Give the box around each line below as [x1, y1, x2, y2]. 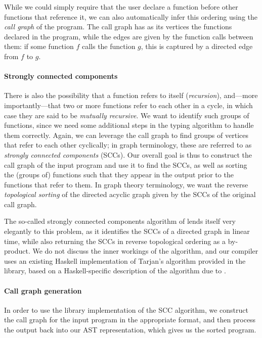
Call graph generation [4, 285, 82, 296]
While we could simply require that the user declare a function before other [4, 2, 238, 12]
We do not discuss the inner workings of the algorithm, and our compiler [32, 246, 258, 256]
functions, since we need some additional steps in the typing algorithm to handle [4, 120, 254, 130]
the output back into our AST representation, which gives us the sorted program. [4, 324, 256, 335]
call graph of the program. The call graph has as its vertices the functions [4, 21, 232, 32]
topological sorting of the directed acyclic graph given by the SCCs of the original [4, 189, 256, 200]
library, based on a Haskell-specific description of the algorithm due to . [4, 265, 226, 276]
